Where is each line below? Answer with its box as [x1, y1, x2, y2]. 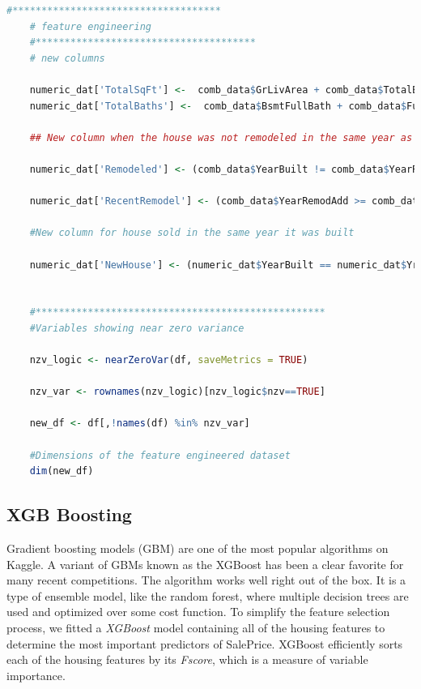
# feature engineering [29, 20, 151, 32]
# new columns [29, 52, 105, 64]
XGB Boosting [6, 502, 132, 527]
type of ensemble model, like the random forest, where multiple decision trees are [6, 587, 409, 604]
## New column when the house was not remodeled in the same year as [29, 131, 413, 143]
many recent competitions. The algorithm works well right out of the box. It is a [6, 571, 406, 588]
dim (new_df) [29, 465, 94, 477]
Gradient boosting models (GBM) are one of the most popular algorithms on [6, 540, 389, 557]
